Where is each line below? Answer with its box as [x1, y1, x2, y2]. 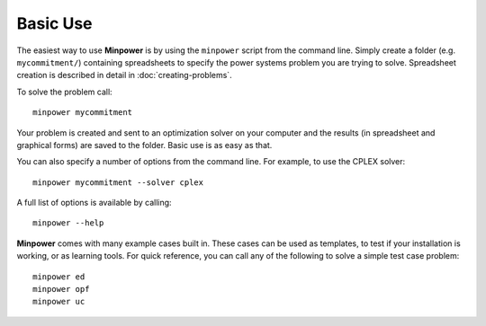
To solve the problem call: [16, 86, 112, 97]
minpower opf [32, 284, 90, 295]
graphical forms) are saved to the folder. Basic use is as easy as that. [16, 139, 273, 150]
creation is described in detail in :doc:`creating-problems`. [16, 70, 233, 81]
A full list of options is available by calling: [16, 198, 172, 208]
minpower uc [32, 296, 85, 307]
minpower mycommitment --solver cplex [32, 177, 204, 188]
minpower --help [32, 218, 104, 228]
